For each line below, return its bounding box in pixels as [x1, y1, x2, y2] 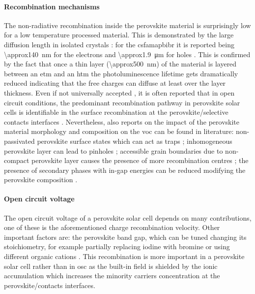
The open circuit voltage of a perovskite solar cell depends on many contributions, [4, 212, 252, 223]
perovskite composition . [4, 174, 78, 185]
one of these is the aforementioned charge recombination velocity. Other [4, 222, 220, 232]
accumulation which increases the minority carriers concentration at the [4, 270, 220, 281]
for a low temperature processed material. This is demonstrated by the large [4, 30, 234, 40]
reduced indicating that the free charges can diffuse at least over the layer [4, 78, 226, 88]
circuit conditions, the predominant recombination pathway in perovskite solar [4, 97, 240, 107]
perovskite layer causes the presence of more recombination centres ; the [31, 155, 249, 165]
